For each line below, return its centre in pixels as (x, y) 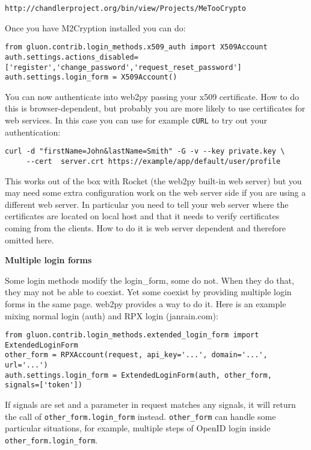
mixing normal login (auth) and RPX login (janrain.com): (112, 315)
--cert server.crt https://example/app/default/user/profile (153, 161)
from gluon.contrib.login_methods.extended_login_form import (132, 335)
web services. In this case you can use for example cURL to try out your (136, 120)
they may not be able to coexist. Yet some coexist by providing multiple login (148, 292)
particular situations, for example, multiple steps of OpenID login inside (138, 428)
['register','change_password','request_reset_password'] (123, 67)
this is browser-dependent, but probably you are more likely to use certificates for (155, 108)
